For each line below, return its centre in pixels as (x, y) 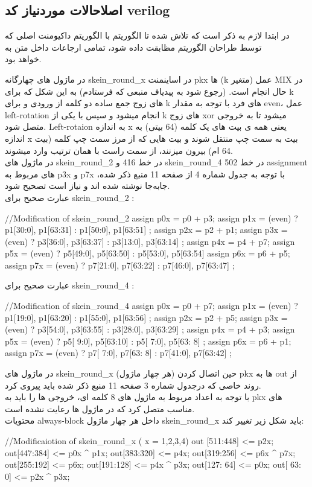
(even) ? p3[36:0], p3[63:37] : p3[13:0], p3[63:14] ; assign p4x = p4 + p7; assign (150, 241)
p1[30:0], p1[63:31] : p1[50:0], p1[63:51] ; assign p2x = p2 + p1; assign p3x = (146, 230)
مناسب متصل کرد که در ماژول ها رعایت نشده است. (100, 408)
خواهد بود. (23, 59)
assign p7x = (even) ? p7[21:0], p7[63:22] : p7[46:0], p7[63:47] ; (120, 265)
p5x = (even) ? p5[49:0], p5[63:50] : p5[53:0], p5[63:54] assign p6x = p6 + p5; (148, 253)
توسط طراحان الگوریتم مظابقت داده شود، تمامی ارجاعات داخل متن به (133, 47)
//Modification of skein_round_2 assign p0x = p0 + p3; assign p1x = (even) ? (151, 218)
